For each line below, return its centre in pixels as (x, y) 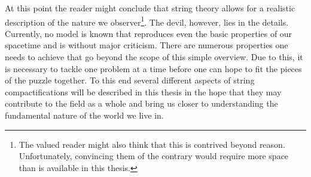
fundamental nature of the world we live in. (84, 115)
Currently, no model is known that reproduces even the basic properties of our (149, 33)
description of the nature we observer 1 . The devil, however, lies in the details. (147, 21)
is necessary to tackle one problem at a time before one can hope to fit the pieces (153, 68)
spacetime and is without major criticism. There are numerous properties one (147, 45)
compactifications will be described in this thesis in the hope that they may (143, 91)
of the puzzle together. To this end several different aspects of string (130, 80)
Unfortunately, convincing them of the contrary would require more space (154, 156)
